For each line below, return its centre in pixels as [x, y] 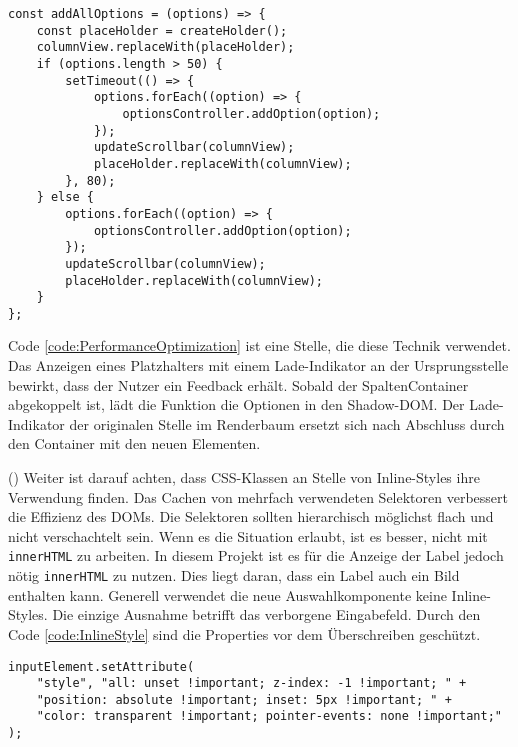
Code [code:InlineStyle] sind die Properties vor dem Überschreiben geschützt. [244, 633]
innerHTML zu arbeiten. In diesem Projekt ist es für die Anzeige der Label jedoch [256, 555]
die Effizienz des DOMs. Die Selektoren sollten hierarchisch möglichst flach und [251, 516]
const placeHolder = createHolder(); [162, 30]
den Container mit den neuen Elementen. [134, 443]
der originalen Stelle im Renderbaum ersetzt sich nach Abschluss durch [287, 423]
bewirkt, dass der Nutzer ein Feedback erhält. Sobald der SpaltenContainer [238, 384]
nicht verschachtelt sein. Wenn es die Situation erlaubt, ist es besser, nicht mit [248, 535]
